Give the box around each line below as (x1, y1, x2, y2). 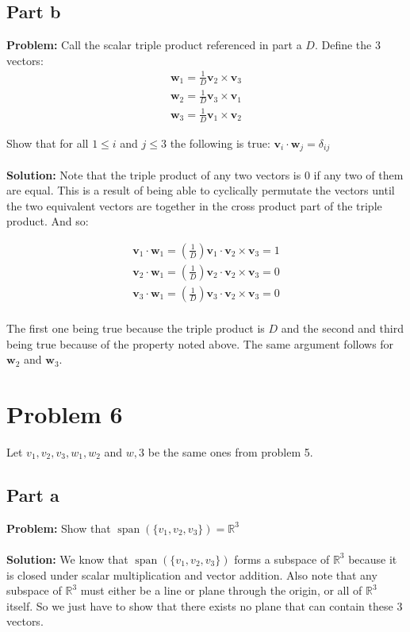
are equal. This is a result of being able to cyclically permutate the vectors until (6, 182, 395, 198)
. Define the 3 (314, 37, 381, 53)
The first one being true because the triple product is (6, 320, 265, 337)
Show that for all (6, 134, 89, 151)
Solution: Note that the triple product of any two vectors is (6, 166, 301, 183)
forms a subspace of (234, 550, 330, 567)
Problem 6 (6, 398, 123, 430)
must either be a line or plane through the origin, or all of (80, 582, 362, 599)
